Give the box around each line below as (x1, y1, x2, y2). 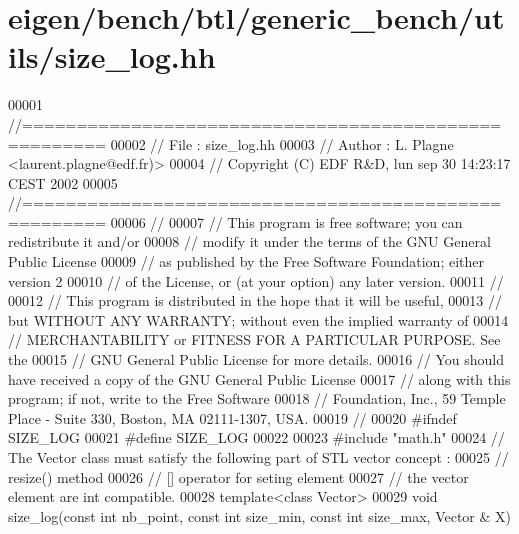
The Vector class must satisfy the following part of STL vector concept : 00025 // (8, 447, 509, 467)
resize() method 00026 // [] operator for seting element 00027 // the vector (8, 466, 469, 487)
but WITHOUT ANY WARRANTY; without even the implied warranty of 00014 (8, 309, 509, 330)
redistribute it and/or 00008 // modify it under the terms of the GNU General (8, 231, 491, 252)
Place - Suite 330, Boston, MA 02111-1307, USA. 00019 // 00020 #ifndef (8, 407, 457, 428)
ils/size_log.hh (8, 36, 216, 77)
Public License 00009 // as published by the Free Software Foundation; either (8, 251, 484, 272)
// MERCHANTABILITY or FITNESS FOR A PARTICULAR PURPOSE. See (8, 329, 501, 350)
